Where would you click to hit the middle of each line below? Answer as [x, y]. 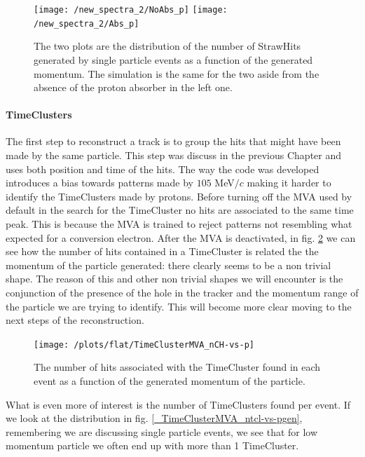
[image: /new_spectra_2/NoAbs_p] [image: [131, 10]
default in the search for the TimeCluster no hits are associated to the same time [180, 210]
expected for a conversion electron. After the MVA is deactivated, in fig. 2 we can [181, 237]
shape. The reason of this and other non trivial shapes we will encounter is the [174, 279]
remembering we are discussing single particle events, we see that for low [162, 431]
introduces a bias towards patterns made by [99, 183]
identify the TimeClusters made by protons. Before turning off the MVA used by [179, 196]
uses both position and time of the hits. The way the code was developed [163, 169]
